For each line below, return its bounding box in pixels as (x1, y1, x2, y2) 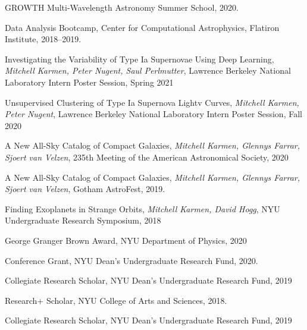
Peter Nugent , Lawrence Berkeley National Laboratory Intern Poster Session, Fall (5, 108, 302, 120)
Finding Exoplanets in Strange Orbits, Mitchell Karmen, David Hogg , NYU (5, 202, 280, 215)
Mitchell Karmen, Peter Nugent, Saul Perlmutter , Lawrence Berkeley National (5, 64, 291, 77)
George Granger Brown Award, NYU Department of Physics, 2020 (5, 234, 247, 246)
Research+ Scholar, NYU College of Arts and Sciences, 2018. (5, 294, 227, 306)
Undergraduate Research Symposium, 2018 (5, 214, 161, 227)
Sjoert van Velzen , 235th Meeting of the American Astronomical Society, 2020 (5, 150, 289, 163)
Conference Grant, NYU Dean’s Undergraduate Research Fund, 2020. (5, 254, 258, 266)
